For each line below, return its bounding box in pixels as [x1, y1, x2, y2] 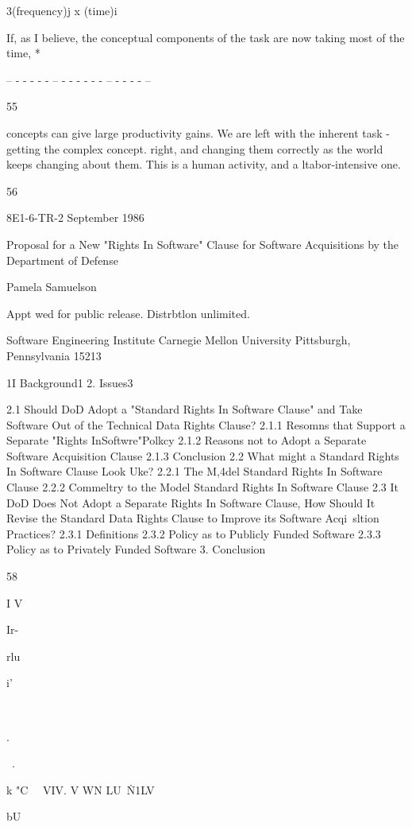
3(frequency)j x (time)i [6, 2, 117, 18]
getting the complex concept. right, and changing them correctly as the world [6, 140, 383, 157]
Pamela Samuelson [6, 278, 97, 295]
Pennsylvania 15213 [6, 347, 102, 363]
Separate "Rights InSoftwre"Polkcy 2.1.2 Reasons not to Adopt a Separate [6, 432, 367, 448]
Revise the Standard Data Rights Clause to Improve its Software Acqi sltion [6, 510, 379, 526]
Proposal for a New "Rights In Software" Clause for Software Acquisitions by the [6, 235, 399, 252]
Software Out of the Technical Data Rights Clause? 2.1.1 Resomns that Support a [6, 416, 406, 433]
